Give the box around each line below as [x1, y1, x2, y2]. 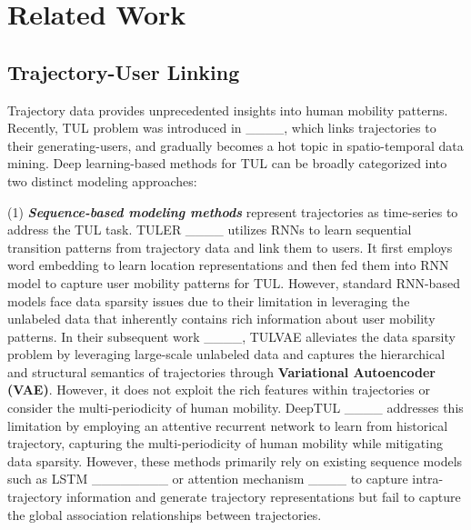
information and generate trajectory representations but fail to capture [66, 487, 461, 506]
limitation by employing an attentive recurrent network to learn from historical [7, 415, 448, 435]
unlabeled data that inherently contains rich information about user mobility [7, 309, 436, 328]
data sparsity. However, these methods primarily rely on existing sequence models [7, 451, 463, 470]
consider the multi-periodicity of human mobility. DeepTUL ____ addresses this [7, 398, 464, 417]
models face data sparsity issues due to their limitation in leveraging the [7, 291, 410, 310]
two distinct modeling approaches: [7, 171, 197, 190]
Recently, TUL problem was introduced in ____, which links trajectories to [7, 118, 436, 137]
